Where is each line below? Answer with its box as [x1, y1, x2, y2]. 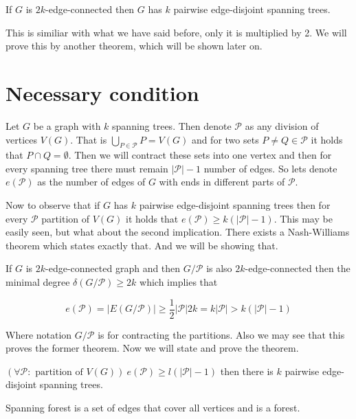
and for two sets [191, 132, 259, 146]
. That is [70, 132, 107, 146]
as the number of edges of [37, 174, 146, 189]
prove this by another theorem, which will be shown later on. [5, 38, 263, 53]
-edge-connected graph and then [45, 261, 181, 275]
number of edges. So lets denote [203, 161, 337, 175]
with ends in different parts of [159, 174, 285, 189]
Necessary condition [5, 78, 199, 106]
